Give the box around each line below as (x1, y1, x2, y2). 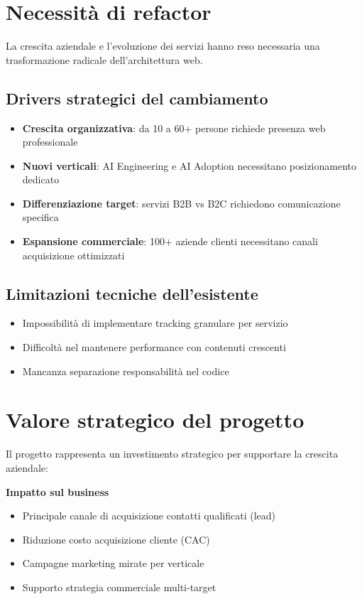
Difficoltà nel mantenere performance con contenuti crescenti (22, 340, 286, 355)
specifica (22, 210, 59, 225)
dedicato (22, 172, 60, 187)
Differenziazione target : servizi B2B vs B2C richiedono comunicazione (22, 195, 341, 210)
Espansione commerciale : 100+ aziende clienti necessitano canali (22, 234, 318, 249)
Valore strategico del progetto (6, 405, 305, 434)
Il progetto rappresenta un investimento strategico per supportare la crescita (6, 446, 339, 461)
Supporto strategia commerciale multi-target (22, 579, 216, 594)
